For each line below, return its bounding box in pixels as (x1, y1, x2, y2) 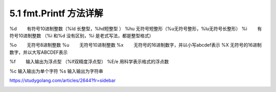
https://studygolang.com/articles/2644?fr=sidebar (9, 77, 116, 83)
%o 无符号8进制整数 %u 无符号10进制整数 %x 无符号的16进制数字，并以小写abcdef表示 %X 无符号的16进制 (9, 42, 262, 48)
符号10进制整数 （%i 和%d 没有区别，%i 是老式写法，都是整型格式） (9, 32, 154, 38)
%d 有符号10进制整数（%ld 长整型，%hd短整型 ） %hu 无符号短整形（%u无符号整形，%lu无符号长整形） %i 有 (9, 26, 262, 32)
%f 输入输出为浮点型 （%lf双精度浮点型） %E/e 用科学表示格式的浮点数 (9, 59, 169, 65)
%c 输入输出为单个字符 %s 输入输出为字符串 (9, 68, 103, 74)
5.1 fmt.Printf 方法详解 (9, 8, 103, 19)
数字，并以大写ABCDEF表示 (9, 49, 68, 55)
